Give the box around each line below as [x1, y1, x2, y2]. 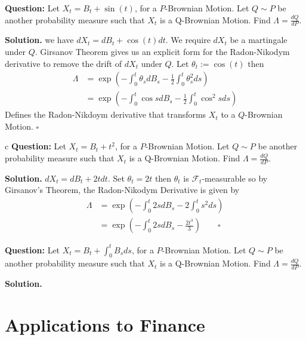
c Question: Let [5, 140, 66, 152]
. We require [165, 33, 211, 46]
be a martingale [230, 33, 288, 46]
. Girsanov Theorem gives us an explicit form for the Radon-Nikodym [35, 45, 290, 58]
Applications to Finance [5, 313, 205, 337]
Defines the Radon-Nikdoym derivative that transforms [5, 108, 206, 121]
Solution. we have [5, 33, 74, 46]
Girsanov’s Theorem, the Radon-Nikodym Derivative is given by [5, 183, 240, 196]
